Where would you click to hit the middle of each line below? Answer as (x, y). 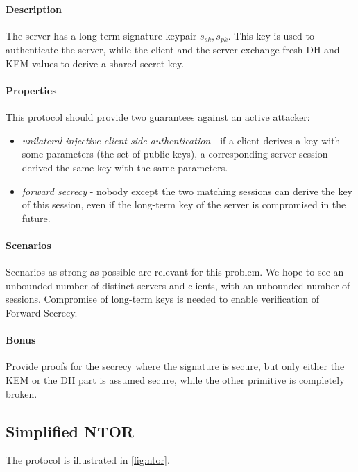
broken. (22, 393)
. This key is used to (271, 35)
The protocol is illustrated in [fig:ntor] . (88, 460)
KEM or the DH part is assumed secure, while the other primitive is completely (175, 379)
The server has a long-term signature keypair (101, 35)
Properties (31, 91)
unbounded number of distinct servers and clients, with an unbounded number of (178, 285)
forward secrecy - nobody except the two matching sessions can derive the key (187, 191)
